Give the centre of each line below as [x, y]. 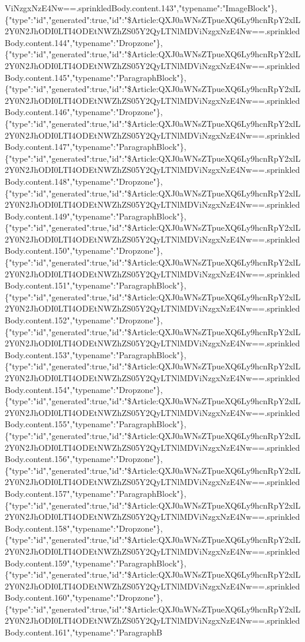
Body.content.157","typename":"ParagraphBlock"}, [96, 493]
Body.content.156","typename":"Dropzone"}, [84, 459]
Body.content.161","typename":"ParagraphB [84, 632]
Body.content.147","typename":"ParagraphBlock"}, [96, 147]
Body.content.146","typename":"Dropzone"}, [84, 112]
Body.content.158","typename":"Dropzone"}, [84, 528]
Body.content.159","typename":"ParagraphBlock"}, [96, 563]
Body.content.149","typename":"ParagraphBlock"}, [96, 216]
